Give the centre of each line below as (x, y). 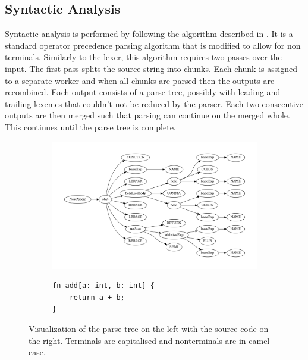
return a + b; (97, 298)
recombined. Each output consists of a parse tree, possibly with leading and (143, 92)
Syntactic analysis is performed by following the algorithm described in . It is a (149, 34)
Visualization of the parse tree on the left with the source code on (149, 329)
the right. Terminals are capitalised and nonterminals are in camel (149, 340)
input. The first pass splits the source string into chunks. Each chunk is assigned (151, 68)
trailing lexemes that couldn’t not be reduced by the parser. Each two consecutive (154, 103)
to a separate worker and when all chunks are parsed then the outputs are (140, 80)
